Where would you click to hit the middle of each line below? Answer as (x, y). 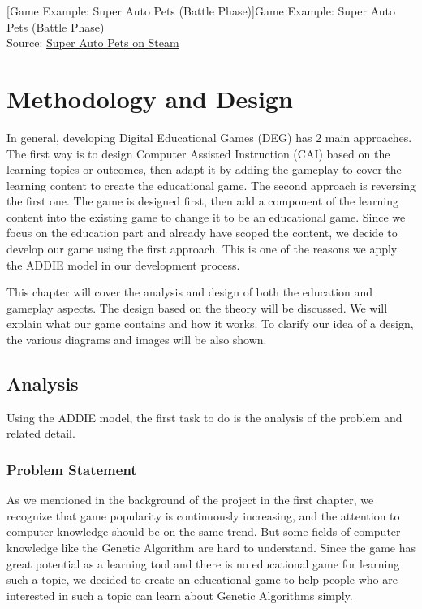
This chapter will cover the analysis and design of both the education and (190, 292)
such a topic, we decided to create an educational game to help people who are (202, 579)
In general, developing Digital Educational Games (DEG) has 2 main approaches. (209, 137)
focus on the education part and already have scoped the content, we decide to (202, 233)
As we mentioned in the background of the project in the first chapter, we (190, 500)
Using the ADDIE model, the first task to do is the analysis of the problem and (205, 417)
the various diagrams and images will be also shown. (137, 340)
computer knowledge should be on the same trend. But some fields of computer (204, 531)
